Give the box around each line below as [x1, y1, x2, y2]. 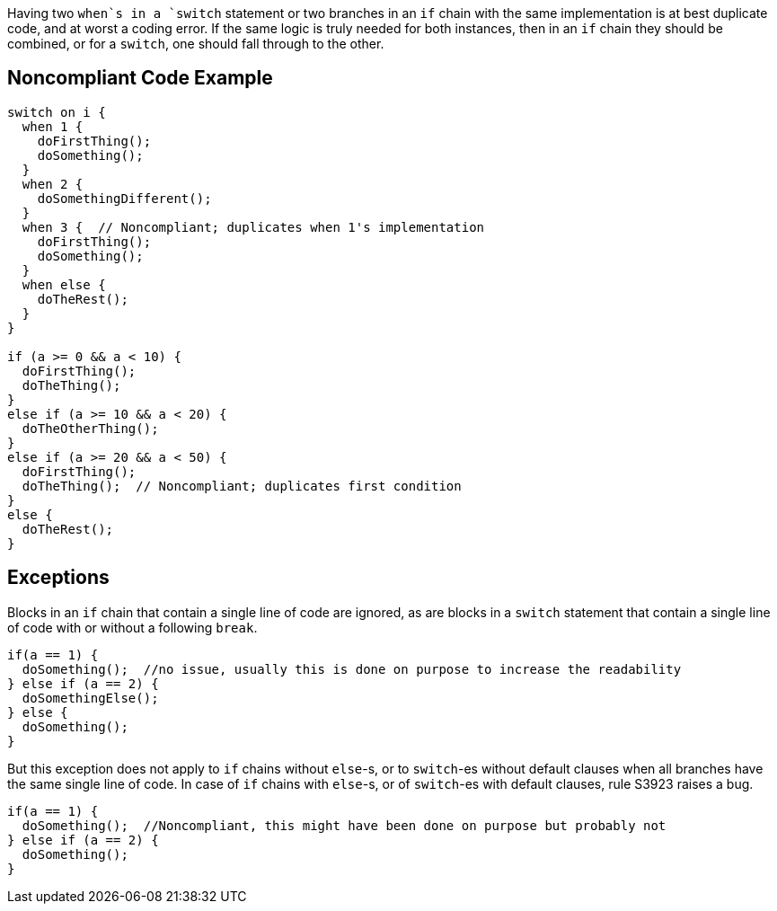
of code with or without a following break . [7, 619, 258, 635]
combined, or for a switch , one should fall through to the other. [7, 36, 384, 51]
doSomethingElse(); [22, 690, 159, 705]
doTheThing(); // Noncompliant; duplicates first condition [22, 478, 462, 493]
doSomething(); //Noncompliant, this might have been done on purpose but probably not [22, 818, 667, 833]
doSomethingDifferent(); [37, 190, 212, 206]
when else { [22, 277, 106, 292]
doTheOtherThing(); [22, 420, 159, 436]
